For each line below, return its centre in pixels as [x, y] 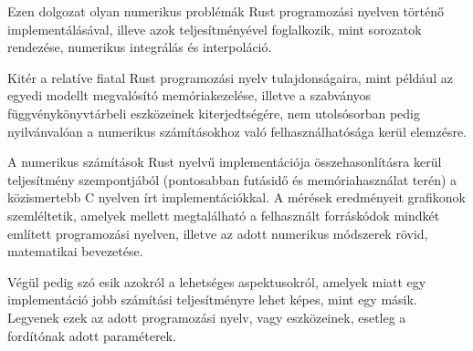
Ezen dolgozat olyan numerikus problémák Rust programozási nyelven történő [226, 11]
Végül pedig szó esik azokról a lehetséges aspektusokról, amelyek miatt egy [217, 281]
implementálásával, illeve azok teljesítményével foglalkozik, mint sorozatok [215, 29]
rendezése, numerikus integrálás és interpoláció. [140, 47]
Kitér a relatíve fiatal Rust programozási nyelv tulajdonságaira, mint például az [230, 77]
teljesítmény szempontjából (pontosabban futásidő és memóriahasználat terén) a [232, 179]
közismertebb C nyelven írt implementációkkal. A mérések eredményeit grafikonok [236, 197]
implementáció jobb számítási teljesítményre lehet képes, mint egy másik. [212, 299]
